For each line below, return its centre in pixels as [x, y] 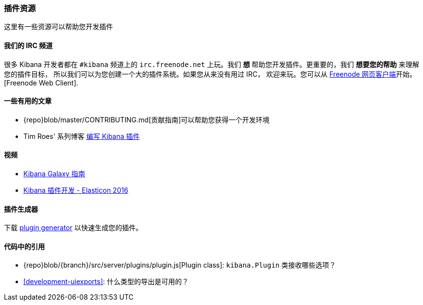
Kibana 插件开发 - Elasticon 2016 [76, 190]
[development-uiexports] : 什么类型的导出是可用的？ [106, 282]
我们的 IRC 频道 [28, 45]
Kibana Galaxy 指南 [54, 174]
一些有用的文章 [28, 101]
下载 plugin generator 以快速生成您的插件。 [73, 228]
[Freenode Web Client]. [41, 83]
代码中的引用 [24, 246]
